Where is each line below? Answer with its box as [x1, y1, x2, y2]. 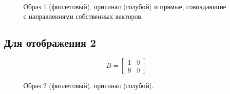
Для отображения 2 [4, 35, 96, 50]
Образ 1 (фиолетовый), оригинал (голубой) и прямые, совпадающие [23, 1, 227, 11]
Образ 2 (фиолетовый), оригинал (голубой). [23, 80, 154, 91]
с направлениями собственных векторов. [23, 11, 143, 21]
